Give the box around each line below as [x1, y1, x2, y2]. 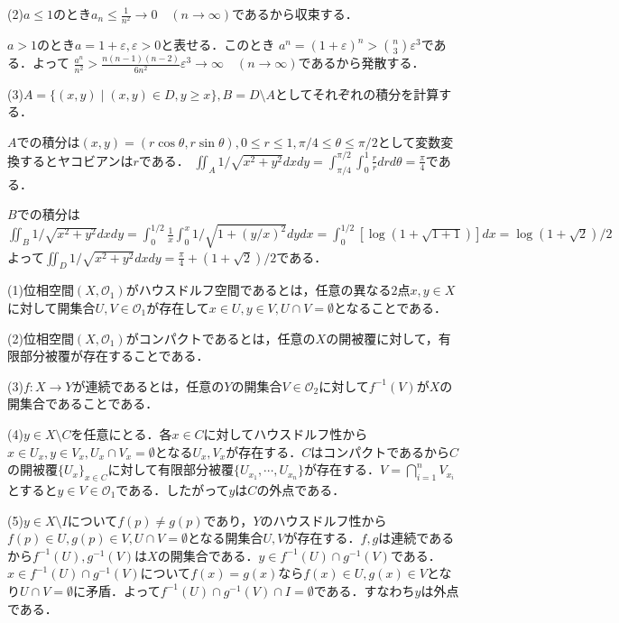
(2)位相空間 [7, 328, 74, 347]
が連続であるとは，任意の [72, 376, 225, 395]
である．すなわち [313, 581, 415, 600]
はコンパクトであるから [310, 442, 450, 461]
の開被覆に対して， [326, 328, 439, 347]
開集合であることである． [7, 394, 159, 413]
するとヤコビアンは [19, 151, 134, 169]
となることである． [333, 298, 447, 317]
